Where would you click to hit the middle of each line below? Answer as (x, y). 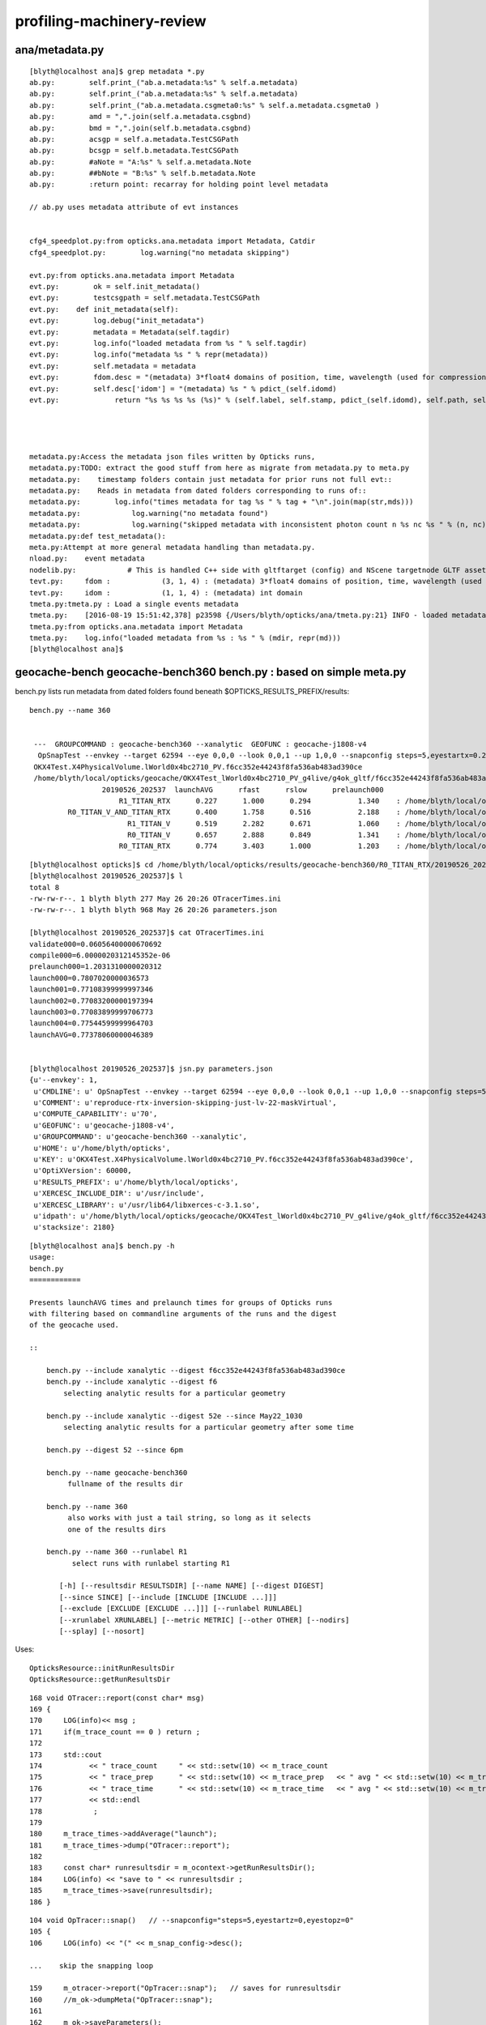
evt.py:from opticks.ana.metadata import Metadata (132, 275)
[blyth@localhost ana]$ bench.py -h (102, 1246)
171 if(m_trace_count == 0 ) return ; (115, 1732)
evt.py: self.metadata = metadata (113, 366)
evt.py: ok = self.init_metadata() (115, 286)
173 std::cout (66, 1754)
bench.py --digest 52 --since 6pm (115, 1449)
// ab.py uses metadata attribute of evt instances (134, 207)
